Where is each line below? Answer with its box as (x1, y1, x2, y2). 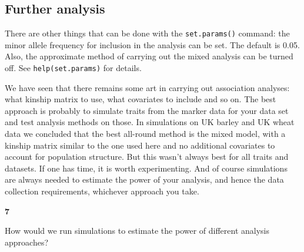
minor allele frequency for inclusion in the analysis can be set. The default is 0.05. (5, 38, 300, 51)
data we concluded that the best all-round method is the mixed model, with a (5, 127, 286, 140)
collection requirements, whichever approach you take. (5, 185, 199, 197)
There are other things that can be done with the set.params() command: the (5, 27, 290, 39)
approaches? (5, 236, 49, 248)
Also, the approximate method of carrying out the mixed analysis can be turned (5, 50, 293, 62)
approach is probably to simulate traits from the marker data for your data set (5, 104, 289, 116)
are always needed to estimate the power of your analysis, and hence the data (5, 173, 284, 186)
